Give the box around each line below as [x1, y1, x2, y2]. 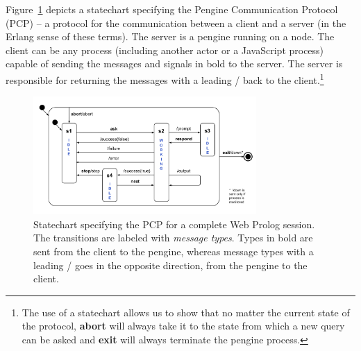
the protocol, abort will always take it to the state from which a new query [22, 318, 345, 333]
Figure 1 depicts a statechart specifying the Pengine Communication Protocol [6, 2, 338, 16]
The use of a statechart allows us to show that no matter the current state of [22, 305, 350, 319]
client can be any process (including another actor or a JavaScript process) [6, 42, 324, 57]
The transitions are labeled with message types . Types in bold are [33, 230, 313, 245]
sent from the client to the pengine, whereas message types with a [33, 244, 314, 258]
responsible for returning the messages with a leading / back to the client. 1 [6, 70, 324, 87]
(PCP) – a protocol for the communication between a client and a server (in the [6, 15, 346, 30]
